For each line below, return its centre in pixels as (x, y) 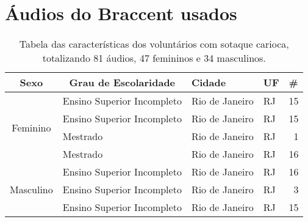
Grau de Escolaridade (122, 83)
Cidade (209, 83)
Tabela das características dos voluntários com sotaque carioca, (154, 44)
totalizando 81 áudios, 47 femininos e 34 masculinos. (154, 58)
